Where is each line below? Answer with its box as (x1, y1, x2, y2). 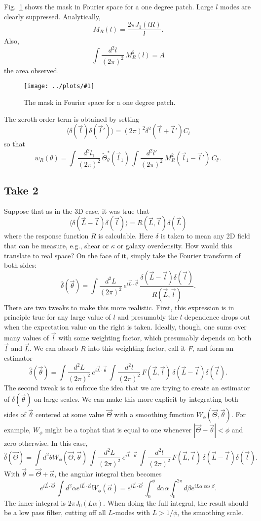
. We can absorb (29, 343, 78, 353)
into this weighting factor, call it (88, 343, 186, 353)
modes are (220, 1, 251, 11)
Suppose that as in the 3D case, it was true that (4, 205, 149, 216)
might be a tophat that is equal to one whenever (45, 425, 192, 435)
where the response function (4, 231, 89, 241)
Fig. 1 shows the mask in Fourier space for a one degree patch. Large (4, 1, 214, 11)
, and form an (192, 343, 234, 353)
